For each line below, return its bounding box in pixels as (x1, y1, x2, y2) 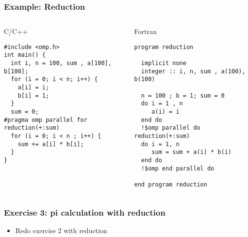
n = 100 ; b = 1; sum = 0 (141, 92, 225, 99)
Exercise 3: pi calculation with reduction (4, 206, 165, 218)
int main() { (4, 51, 46, 59)
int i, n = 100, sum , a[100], (11, 60, 112, 67)
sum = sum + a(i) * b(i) (151, 149, 231, 156)
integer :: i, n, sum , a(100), (141, 68, 246, 75)
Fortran (134, 26, 157, 36)
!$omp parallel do (141, 124, 200, 132)
